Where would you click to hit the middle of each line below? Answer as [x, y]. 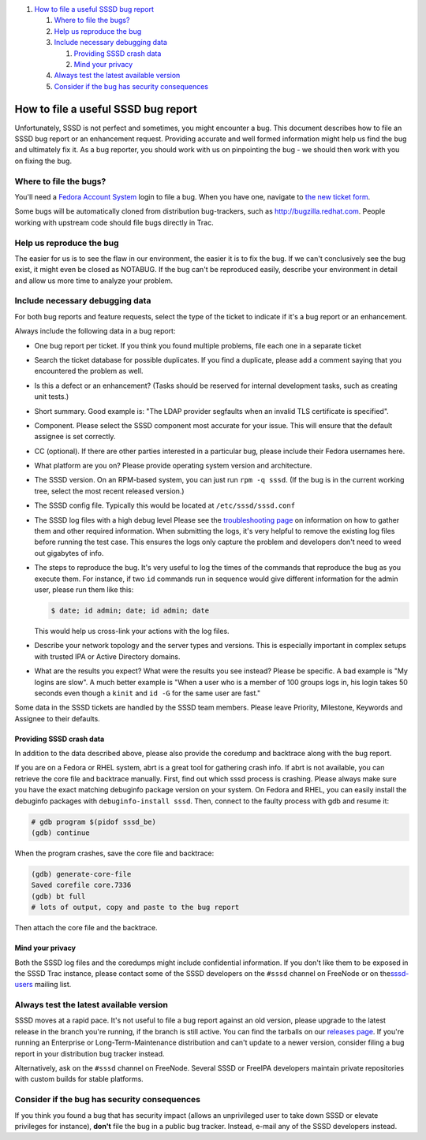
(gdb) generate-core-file [81, 874]
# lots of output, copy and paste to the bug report [135, 907]
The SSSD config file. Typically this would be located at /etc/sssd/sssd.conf [165, 505]
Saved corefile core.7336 [81, 885]
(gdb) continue [60, 833]
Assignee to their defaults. [57, 718]
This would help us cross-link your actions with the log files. [132, 631]
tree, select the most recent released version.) [109, 491]
